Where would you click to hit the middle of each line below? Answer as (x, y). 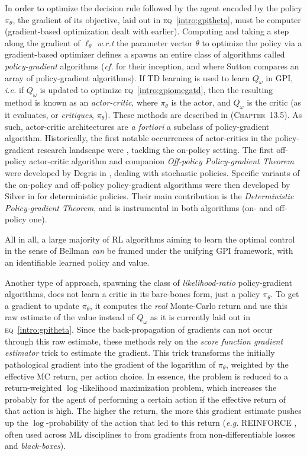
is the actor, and (201, 102)
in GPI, (279, 77)
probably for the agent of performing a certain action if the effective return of (146, 399)
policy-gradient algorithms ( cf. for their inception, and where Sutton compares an (152, 66)
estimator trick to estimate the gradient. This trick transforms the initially (140, 353)
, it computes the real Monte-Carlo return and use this (189, 305)
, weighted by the (257, 364)
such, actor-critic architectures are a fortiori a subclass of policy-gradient (137, 126)
